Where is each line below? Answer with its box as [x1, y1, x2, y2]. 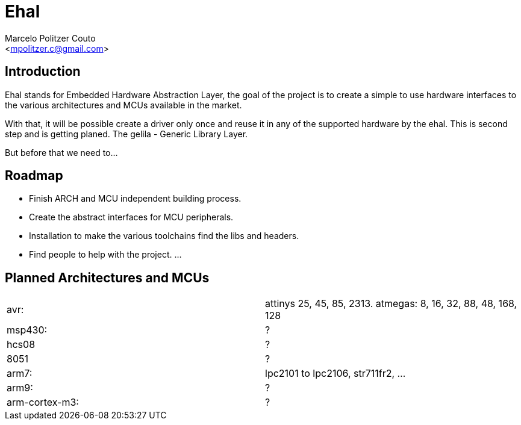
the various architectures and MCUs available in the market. [5, 99, 242, 110]
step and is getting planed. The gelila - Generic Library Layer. [5, 128, 248, 139]
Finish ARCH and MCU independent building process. [29, 193, 242, 204]
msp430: [7, 324, 48, 337]
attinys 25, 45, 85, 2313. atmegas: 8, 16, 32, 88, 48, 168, [265, 297, 517, 310]
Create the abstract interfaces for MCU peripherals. [29, 212, 234, 223]
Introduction [5, 64, 81, 79]
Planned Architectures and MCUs [5, 270, 210, 285]
